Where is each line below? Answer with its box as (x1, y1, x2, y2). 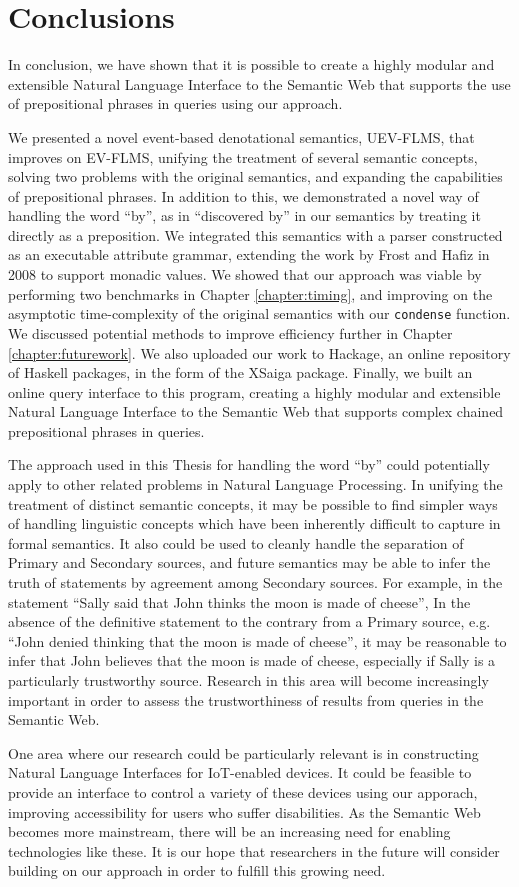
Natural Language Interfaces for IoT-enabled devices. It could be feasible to (8, 762, 472, 783)
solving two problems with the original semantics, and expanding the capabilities (8, 166, 503, 187)
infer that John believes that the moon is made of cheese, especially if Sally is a (8, 650, 496, 671)
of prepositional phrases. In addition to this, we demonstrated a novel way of (8, 185, 479, 206)
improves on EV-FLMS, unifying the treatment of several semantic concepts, (8, 146, 478, 167)
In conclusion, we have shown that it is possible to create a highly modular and (8, 54, 495, 75)
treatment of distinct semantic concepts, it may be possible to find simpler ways (8, 493, 498, 514)
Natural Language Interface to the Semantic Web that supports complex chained (8, 401, 504, 422)
